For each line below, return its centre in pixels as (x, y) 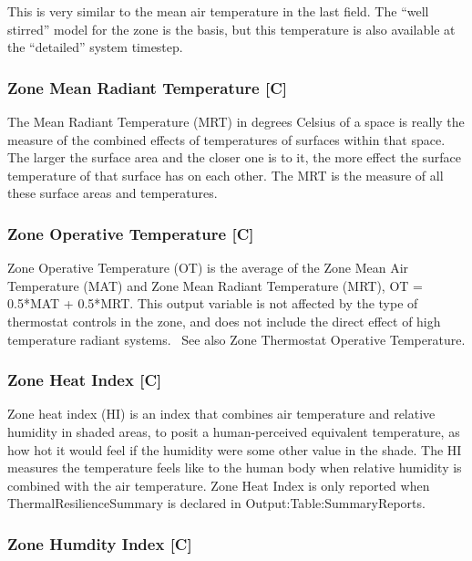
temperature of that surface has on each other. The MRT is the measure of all (226, 175)
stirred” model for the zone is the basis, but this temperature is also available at (231, 29)
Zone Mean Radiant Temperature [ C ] (147, 87)
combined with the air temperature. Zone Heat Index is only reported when (219, 485)
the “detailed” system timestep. (95, 47)
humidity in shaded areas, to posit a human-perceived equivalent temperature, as (234, 431)
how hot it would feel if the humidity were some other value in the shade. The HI (235, 449)
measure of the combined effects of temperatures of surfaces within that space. (226, 139)
